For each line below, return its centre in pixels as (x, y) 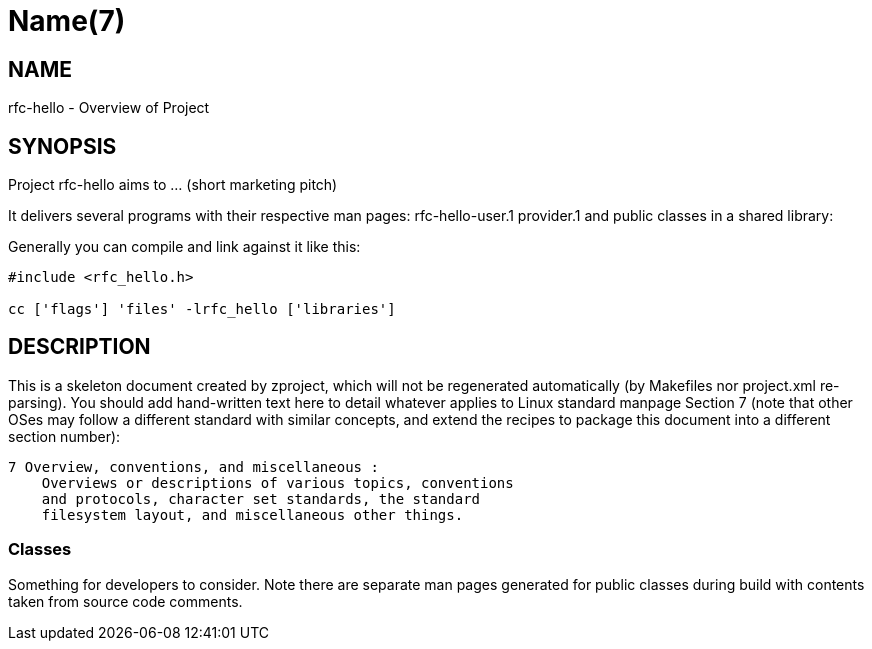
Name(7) (67, 21)
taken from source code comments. (125, 601)
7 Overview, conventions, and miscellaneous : (193, 466)
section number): (64, 436)
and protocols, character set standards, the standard (261, 498)
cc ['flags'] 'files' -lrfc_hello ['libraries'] (202, 309)
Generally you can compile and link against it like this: (184, 247)
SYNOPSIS (62, 146)
